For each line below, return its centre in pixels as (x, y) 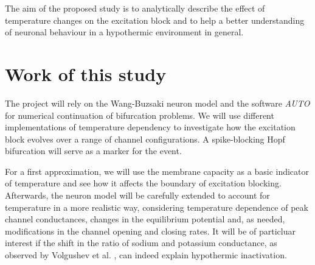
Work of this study (86, 73)
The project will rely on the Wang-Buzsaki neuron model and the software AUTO (157, 103)
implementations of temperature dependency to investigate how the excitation (150, 127)
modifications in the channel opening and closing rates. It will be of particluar (150, 231)
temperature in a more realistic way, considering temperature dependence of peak (157, 207)
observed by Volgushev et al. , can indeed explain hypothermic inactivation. (146, 255)
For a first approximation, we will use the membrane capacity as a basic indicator (157, 171)
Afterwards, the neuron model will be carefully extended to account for (137, 195)
